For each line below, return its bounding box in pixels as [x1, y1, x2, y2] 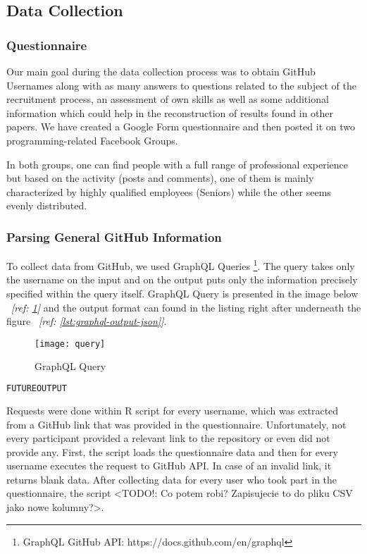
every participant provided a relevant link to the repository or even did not [6, 431, 330, 445]
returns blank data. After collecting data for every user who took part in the [6, 472, 337, 486]
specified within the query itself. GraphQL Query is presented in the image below [6, 286, 359, 300]
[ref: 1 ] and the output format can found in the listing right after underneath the [11, 300, 361, 314]
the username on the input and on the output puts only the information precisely [6, 272, 358, 287]
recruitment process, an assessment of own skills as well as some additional [6, 92, 329, 106]
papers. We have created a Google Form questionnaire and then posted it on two [6, 119, 355, 134]
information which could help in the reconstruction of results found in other [6, 105, 334, 120]
